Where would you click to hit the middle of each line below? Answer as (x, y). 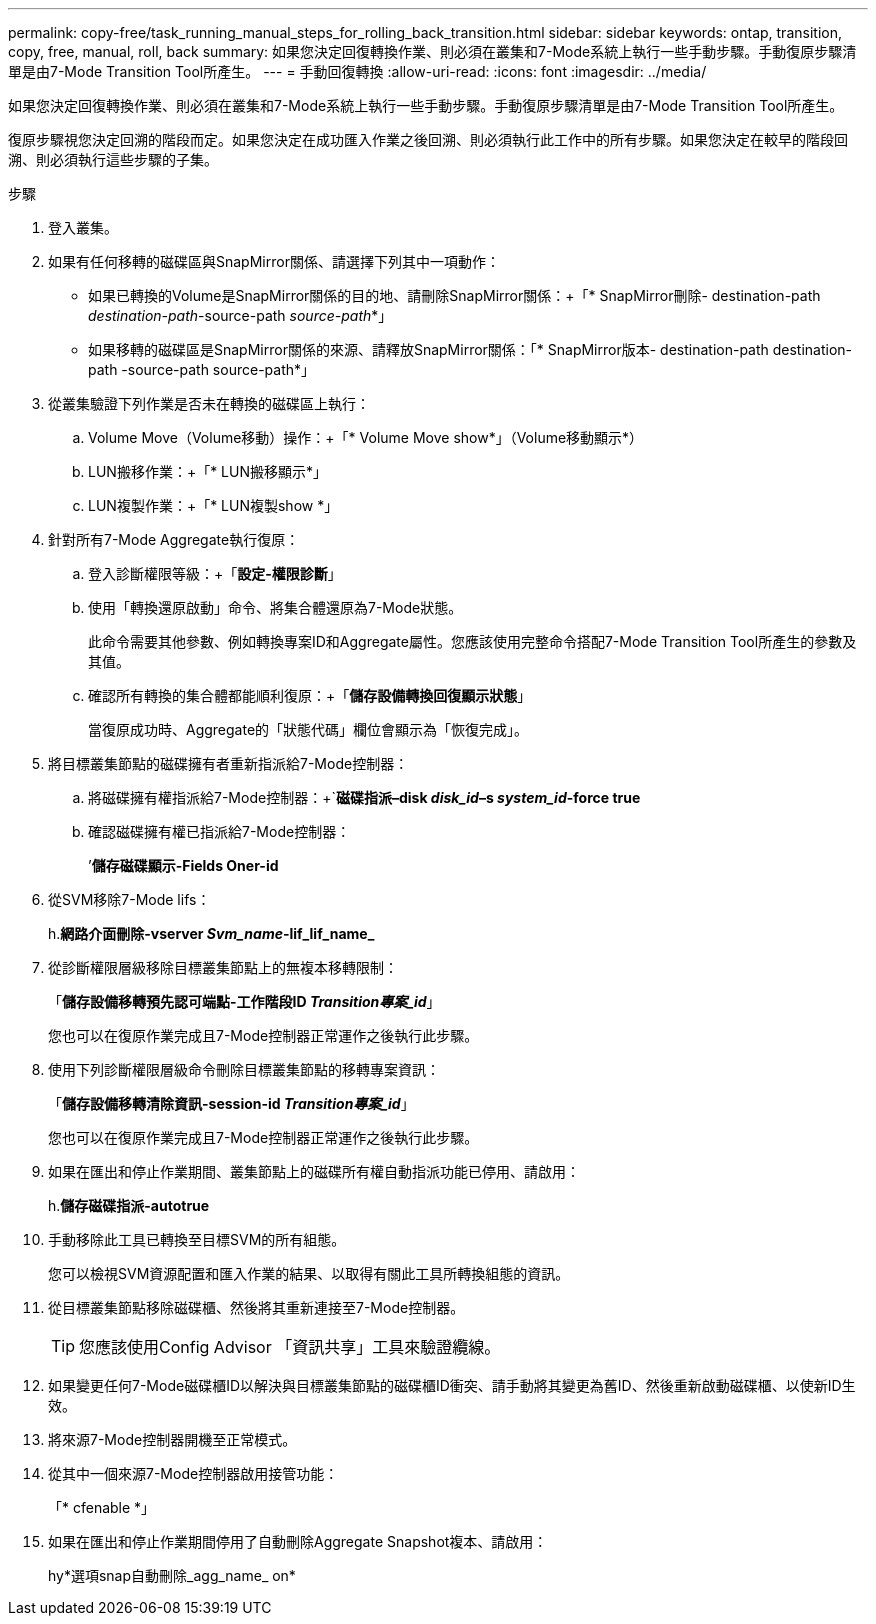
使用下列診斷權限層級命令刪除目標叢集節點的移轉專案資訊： (244, 1069)
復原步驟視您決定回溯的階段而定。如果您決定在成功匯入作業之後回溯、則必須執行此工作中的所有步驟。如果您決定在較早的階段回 (428, 139)
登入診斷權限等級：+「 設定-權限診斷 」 (215, 573)
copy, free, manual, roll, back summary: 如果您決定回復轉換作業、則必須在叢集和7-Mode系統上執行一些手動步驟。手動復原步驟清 (432, 51)
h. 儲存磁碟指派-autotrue (129, 1205)
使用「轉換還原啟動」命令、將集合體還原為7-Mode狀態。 (275, 607)
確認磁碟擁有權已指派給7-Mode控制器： (219, 831)
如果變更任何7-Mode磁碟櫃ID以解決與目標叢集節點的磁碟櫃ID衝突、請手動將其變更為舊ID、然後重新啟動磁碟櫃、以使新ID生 (452, 1385)
